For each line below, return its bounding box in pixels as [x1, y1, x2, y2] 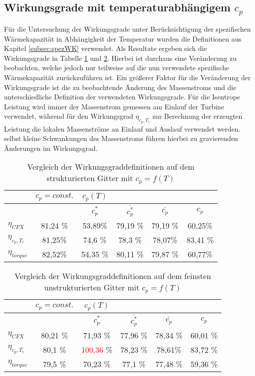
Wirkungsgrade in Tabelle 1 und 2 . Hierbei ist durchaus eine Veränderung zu [4, 52, 237, 63]
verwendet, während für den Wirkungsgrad [4, 111, 134, 121]
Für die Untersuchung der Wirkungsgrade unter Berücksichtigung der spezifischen [4, 23, 251, 34]
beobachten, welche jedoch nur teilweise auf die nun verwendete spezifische [4, 62, 229, 73]
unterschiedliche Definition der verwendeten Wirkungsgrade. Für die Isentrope [4, 92, 240, 102]
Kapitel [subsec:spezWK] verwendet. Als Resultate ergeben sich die [4, 43, 207, 53]
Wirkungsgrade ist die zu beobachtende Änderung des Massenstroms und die [4, 82, 236, 92]
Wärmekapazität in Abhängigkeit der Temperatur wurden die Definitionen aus [4, 33, 242, 44]
